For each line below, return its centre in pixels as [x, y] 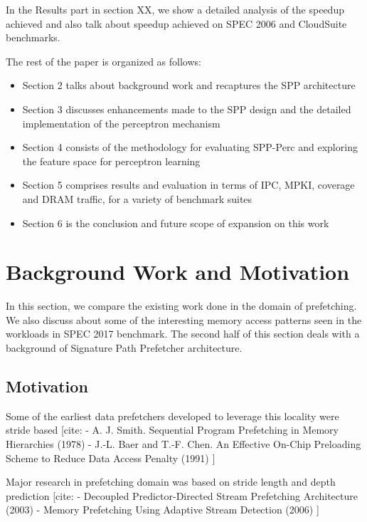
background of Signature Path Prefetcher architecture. [124, 348]
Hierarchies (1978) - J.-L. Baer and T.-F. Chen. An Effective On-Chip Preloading [183, 444]
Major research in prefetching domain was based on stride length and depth [171, 482]
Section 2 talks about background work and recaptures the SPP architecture [189, 85]
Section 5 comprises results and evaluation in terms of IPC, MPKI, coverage [188, 185]
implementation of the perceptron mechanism [121, 123]
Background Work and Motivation [178, 272]
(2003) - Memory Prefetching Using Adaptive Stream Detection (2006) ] [163, 510]
